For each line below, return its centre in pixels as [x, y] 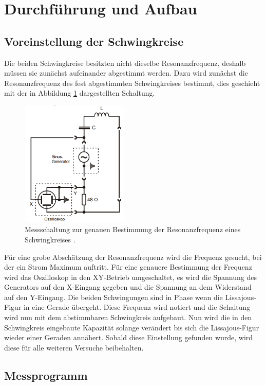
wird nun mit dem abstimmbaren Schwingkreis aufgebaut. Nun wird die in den [128, 317]
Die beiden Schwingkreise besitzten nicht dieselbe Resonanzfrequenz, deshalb [125, 63]
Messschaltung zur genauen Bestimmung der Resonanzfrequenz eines [133, 229]
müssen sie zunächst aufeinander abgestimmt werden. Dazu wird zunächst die [126, 73]
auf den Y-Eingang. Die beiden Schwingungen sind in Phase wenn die [113, 297]
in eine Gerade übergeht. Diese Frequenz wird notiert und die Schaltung [137, 307]
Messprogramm [46, 375]
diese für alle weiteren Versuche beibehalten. [74, 347]
